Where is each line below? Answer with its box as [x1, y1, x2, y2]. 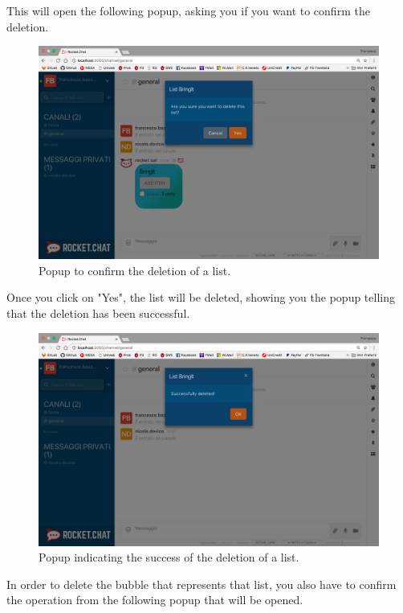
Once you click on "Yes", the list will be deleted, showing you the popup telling [6, 289, 395, 306]
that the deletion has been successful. [6, 304, 190, 321]
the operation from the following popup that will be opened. [6, 591, 303, 608]
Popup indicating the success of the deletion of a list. [39, 549, 299, 566]
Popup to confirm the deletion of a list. [39, 261, 231, 278]
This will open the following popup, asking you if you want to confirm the [6, 2, 370, 19]
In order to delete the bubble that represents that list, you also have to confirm [6, 575, 397, 592]
